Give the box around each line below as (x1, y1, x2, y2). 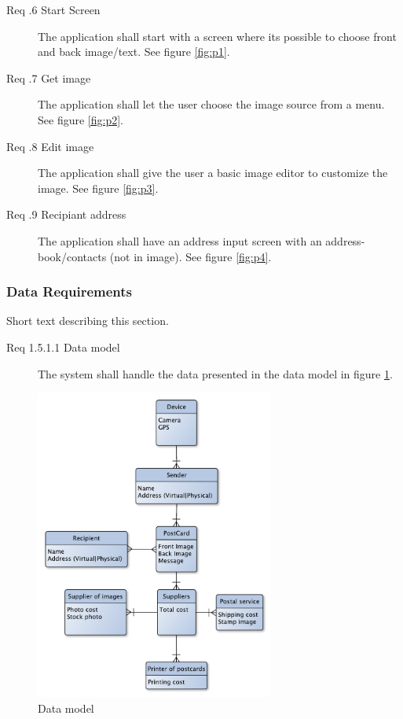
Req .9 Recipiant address (6, 206, 126, 223)
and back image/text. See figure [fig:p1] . (38, 43, 230, 60)
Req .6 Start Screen (6, 2, 101, 17)
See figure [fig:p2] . (38, 111, 123, 127)
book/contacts (38, 248, 107, 264)
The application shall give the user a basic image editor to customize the (38, 164, 388, 181)
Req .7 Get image (6, 69, 91, 86)
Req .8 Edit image (6, 138, 94, 154)
